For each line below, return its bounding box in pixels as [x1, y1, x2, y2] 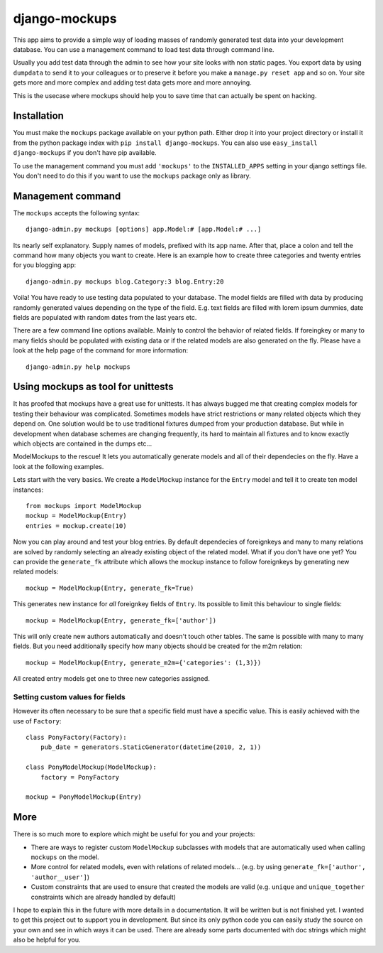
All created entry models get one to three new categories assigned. [13, 674, 211, 683]
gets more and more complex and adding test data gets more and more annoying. [13, 78, 252, 87]
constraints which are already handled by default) [30, 893, 177, 901]
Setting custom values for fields [13, 691, 126, 701]
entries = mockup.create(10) [26, 522, 127, 529]
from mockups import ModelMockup [26, 502, 142, 510]
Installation [13, 110, 64, 122]
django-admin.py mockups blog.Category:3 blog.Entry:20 [26, 277, 224, 286]
